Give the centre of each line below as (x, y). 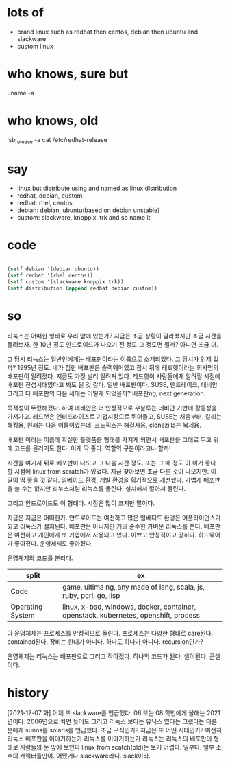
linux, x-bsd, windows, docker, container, (129, 607)
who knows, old (53, 121)
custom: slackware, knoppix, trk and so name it (84, 217)
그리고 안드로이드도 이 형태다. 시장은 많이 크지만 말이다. (81, 503)
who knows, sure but (68, 74)
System (23, 615)
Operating (27, 607)
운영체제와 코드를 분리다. (40, 558)
